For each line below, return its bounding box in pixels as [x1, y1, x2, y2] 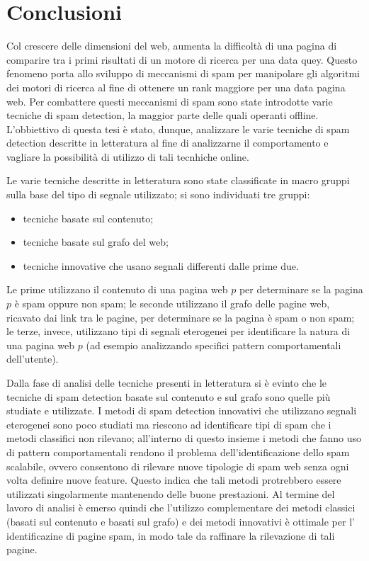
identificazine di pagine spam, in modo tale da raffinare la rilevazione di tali [6, 528, 335, 543]
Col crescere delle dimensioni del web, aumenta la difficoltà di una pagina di [6, 38, 337, 53]
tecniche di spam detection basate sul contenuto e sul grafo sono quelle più [6, 389, 331, 404]
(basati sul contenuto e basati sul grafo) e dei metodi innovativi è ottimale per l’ [6, 514, 355, 528]
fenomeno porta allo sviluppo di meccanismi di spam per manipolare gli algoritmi [6, 66, 360, 81]
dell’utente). [6, 351, 59, 366]
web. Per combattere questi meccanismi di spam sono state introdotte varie [6, 93, 333, 108]
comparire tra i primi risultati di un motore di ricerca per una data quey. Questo [6, 52, 358, 67]
